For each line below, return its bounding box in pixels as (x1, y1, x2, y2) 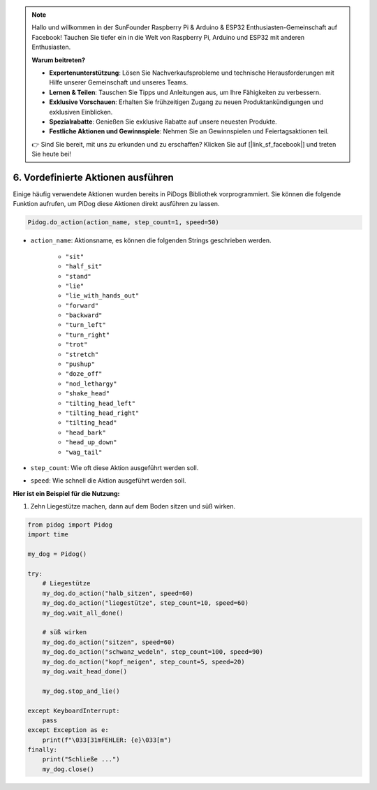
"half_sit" (65, 263, 103, 270)
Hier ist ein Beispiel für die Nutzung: (13, 489, 120, 497)
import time (27, 531, 69, 539)
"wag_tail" (65, 448, 103, 456)
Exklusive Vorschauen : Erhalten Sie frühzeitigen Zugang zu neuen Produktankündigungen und (49, 98, 324, 106)
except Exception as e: (27, 726, 110, 734)
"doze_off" (65, 370, 103, 378)
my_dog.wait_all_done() (42, 608, 124, 617)
